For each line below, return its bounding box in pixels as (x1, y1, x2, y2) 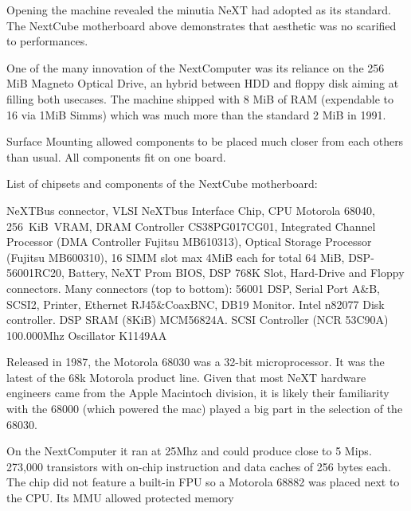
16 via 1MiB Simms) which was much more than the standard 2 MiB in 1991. (6, 106, 386, 123)
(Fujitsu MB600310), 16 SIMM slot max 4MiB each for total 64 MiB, (6, 248, 345, 265)
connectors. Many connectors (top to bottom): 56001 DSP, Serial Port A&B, (6, 279, 380, 296)
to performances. (6, 33, 88, 49)
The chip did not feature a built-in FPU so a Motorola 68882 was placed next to (6, 474, 400, 490)
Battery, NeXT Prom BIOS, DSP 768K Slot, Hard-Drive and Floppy (68, 264, 405, 281)
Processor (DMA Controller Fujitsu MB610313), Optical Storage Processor (6, 233, 372, 250)
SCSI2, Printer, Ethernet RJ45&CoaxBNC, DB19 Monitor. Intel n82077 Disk (6, 295, 385, 312)
